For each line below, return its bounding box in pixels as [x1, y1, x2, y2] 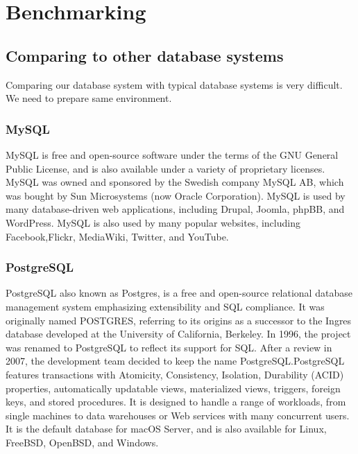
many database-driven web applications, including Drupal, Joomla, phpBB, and [6, 202, 345, 216]
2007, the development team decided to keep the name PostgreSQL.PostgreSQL [6, 353, 345, 368]
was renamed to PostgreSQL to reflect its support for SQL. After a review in [6, 340, 332, 354]
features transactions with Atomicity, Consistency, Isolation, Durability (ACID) [6, 367, 344, 381]
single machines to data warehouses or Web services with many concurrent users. [6, 408, 350, 422]
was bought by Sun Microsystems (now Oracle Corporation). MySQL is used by [6, 188, 346, 202]
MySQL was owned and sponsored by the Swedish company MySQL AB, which [6, 175, 344, 189]
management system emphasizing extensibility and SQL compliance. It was [6, 299, 325, 313]
